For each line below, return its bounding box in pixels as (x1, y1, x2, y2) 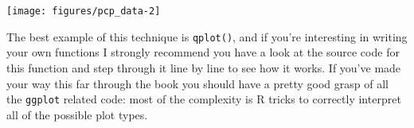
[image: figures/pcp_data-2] (6, 6, 161, 17)
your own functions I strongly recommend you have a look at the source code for (6, 44, 400, 60)
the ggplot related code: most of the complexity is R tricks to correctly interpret (6, 91, 401, 107)
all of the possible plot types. (6, 106, 148, 122)
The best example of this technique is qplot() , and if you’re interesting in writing (6, 28, 408, 45)
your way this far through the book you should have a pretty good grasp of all (6, 75, 389, 91)
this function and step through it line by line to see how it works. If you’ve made (6, 59, 401, 76)
